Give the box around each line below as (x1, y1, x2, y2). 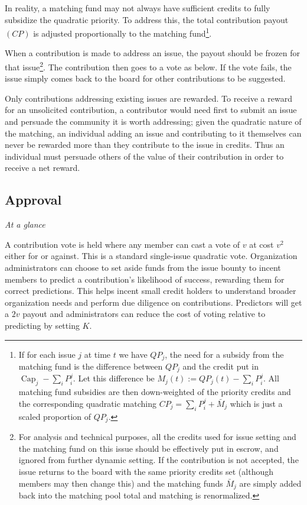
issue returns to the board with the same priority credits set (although (18, 465, 273, 477)
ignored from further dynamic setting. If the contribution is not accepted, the (18, 454, 299, 466)
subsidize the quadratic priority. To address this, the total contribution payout (5, 13, 289, 25)
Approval (5, 190, 62, 209)
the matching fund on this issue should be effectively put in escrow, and (18, 442, 279, 454)
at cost (249, 238, 274, 250)
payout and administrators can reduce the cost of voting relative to (22, 307, 266, 320)
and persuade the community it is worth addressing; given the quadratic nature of (5, 115, 302, 128)
